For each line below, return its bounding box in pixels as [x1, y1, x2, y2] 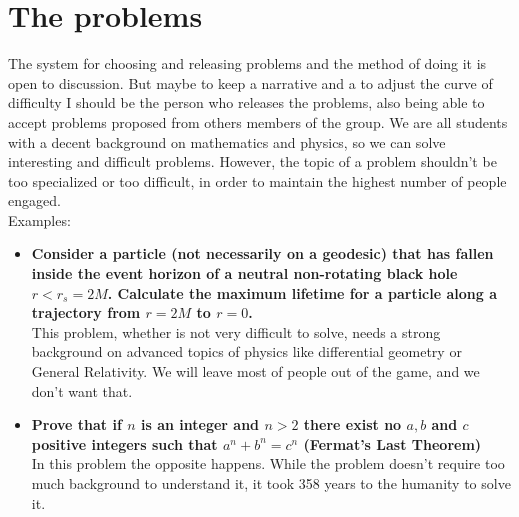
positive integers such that [31, 433, 218, 454]
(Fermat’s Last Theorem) [303, 433, 482, 454]
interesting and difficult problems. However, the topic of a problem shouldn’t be [8, 151, 497, 172]
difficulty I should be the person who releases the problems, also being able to [8, 92, 485, 113]
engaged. [8, 190, 61, 211]
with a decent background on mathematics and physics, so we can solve [8, 131, 446, 152]
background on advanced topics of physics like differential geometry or [31, 341, 462, 362]
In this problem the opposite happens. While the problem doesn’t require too [31, 453, 505, 474]
